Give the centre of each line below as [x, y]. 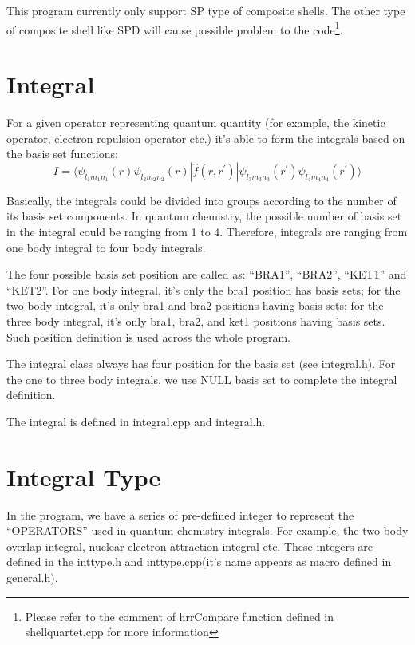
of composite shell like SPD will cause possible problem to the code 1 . [175, 28]
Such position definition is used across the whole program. [148, 336]
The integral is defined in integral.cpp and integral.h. [136, 421]
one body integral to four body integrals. [106, 247]
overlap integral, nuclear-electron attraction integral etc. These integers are [190, 546]
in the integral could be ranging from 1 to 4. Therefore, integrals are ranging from [207, 231]
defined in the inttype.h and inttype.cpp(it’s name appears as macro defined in [199, 562]
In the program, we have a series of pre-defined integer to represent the [180, 514]
